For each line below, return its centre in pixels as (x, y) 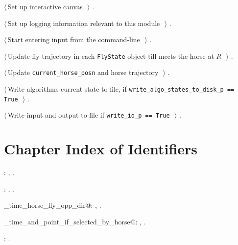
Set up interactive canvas (45, 6)
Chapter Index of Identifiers (101, 149)
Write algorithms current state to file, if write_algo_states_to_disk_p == (121, 89)
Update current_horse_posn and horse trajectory (83, 72)
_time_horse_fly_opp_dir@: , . (53, 205)
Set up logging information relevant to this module (84, 23)
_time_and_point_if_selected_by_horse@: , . (75, 221)
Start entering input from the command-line (74, 39)
